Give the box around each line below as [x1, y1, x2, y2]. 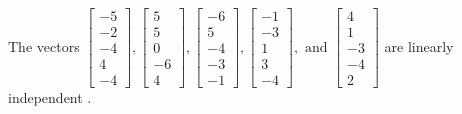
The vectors [8, 35, 80, 56]
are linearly [384, 35, 454, 56]
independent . [8, 87, 92, 108]
